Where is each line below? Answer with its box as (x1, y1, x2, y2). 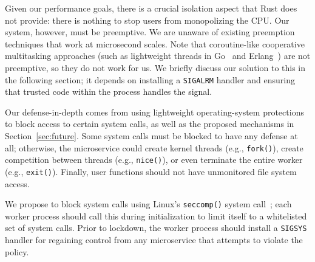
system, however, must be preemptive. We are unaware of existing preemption (5, 26, 295, 38)
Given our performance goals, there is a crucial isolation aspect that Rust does (5, 2, 297, 14)
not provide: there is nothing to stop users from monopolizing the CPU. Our (5, 13, 290, 26)
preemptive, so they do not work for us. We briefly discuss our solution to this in (5, 61, 306, 74)
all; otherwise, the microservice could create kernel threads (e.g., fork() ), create (5, 141, 303, 154)
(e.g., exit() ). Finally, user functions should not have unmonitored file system (5, 165, 297, 178)
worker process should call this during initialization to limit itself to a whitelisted (5, 209, 307, 222)
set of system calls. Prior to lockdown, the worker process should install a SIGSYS (5, 221, 307, 234)
